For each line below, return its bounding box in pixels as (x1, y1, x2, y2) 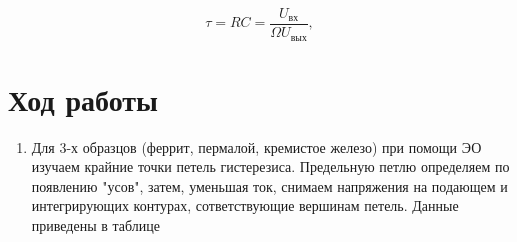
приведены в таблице (31, 215, 160, 236)
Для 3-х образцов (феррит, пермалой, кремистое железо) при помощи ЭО (31, 136, 482, 157)
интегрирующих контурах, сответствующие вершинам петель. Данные (31, 195, 459, 216)
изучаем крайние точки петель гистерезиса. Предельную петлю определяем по (31, 156, 510, 177)
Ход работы (8, 78, 158, 119)
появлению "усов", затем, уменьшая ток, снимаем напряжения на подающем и (31, 175, 508, 196)
